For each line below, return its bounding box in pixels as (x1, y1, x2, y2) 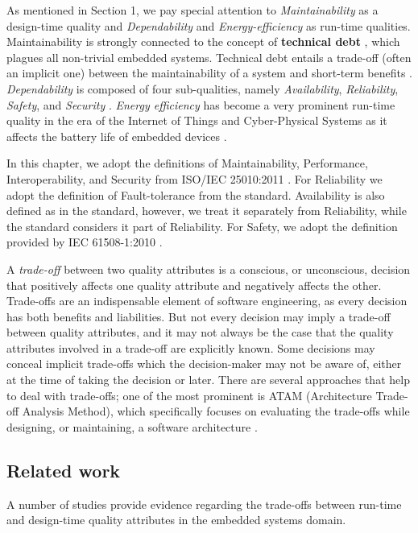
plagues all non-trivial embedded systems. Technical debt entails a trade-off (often (6, 48, 412, 65)
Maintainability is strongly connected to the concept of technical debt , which (6, 33, 400, 50)
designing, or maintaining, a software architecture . (6, 418, 258, 435)
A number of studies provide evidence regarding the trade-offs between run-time (6, 495, 402, 512)
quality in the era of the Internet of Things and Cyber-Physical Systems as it (6, 112, 387, 129)
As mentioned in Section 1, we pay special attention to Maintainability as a (6, 2, 379, 18)
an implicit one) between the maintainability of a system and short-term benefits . (6, 64, 412, 81)
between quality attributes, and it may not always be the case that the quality (6, 324, 394, 341)
